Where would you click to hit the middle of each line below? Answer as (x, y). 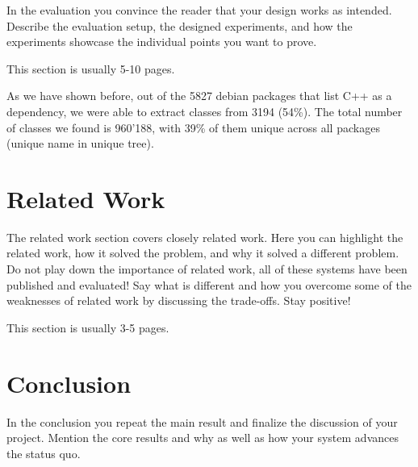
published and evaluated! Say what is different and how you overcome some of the (209, 284)
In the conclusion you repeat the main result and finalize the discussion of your (202, 421)
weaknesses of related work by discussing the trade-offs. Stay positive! (179, 300)
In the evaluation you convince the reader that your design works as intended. (199, 10)
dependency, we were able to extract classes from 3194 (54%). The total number (205, 111)
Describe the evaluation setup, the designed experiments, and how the (180, 25)
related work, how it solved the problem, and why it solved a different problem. (203, 253)
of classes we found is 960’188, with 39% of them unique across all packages (193, 127)
